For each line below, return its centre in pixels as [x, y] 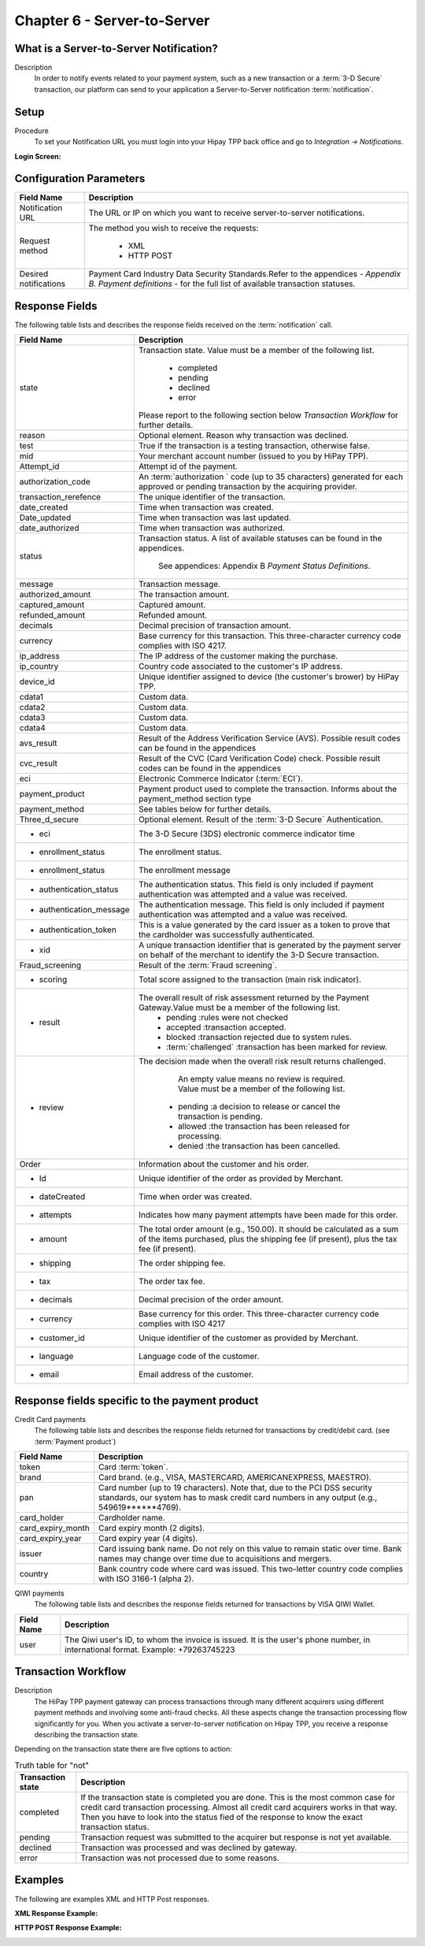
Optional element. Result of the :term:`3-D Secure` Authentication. [261, 819]
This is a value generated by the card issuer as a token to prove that [264, 925]
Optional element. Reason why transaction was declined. [244, 436]
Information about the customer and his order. [224, 1164]
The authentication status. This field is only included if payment [256, 885]
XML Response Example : [56, 1913]
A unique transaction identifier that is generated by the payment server [270, 945]
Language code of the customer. [199, 1357]
